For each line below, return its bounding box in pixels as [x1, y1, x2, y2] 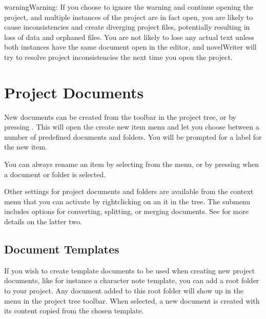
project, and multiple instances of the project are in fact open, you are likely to [4, 11, 253, 22]
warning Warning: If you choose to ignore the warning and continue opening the [4, 2, 254, 12]
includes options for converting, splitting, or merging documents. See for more [4, 206, 249, 217]
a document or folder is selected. [4, 168, 106, 179]
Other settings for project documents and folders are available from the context [4, 186, 254, 197]
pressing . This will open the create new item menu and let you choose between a [4, 121, 259, 132]
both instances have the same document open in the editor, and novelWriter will [4, 41, 257, 52]
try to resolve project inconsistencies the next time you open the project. [4, 51, 233, 62]
